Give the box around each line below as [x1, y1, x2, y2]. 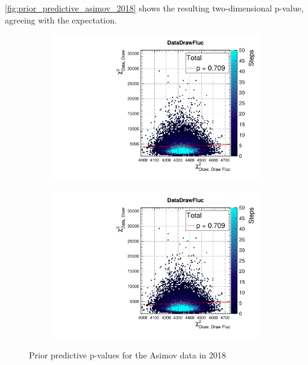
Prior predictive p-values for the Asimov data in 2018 [29, 348, 226, 361]
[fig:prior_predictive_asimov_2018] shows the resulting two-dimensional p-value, [5, 2, 304, 14]
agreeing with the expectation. [5, 13, 117, 26]
